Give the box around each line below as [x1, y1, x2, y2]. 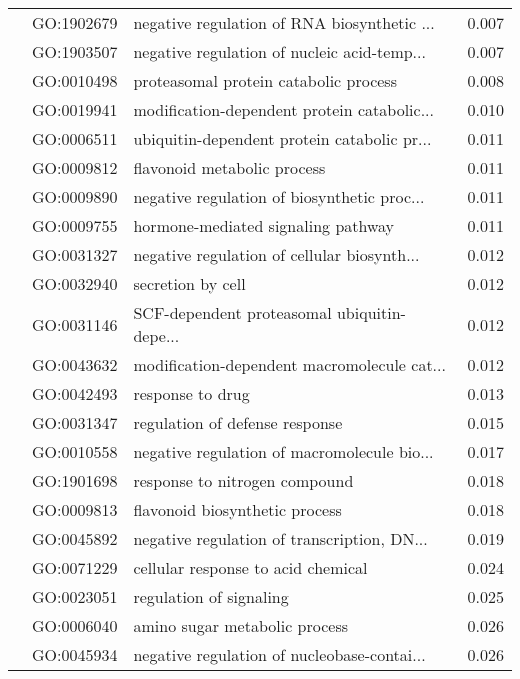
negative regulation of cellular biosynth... [133, 243, 420, 266]
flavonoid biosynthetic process [133, 498, 342, 521]
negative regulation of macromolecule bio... [133, 440, 434, 463]
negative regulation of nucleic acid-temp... [133, 40, 426, 63]
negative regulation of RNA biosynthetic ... [133, 11, 435, 34]
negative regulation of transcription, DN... [133, 527, 428, 550]
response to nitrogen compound [133, 469, 354, 492]
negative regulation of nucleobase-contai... [133, 643, 426, 666]
